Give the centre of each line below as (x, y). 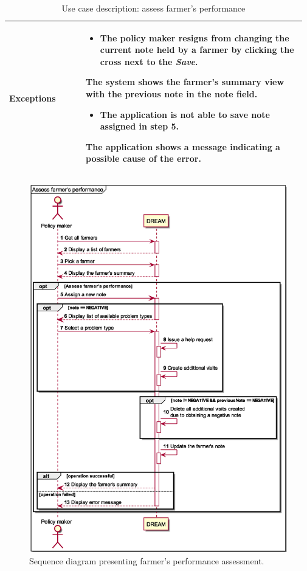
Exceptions (33, 98)
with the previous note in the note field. (172, 93)
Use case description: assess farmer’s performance (153, 8)
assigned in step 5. (140, 126)
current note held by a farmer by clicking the (197, 50)
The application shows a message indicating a (183, 146)
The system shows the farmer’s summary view (185, 82)
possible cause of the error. (143, 158)
